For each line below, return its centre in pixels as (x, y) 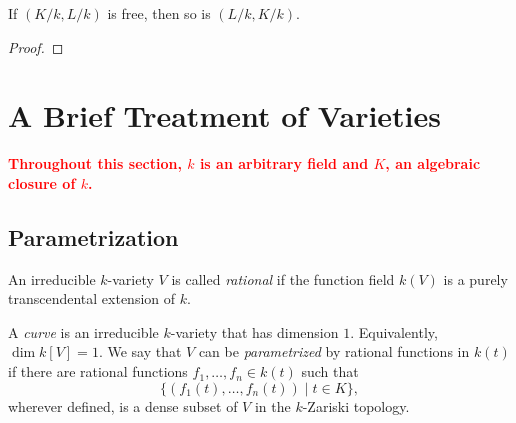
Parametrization (93, 236)
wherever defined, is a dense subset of (123, 405)
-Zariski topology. (356, 405)
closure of (42, 182)
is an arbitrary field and (284, 163)
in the (272, 405)
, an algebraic (433, 163)
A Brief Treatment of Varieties (225, 115)
